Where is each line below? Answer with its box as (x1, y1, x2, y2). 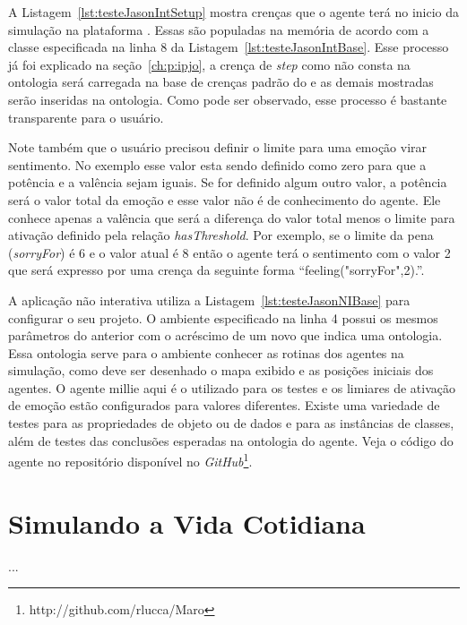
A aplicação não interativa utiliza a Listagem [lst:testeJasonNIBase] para (8, 290, 411, 309)
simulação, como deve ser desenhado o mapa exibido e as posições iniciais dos (8, 361, 434, 380)
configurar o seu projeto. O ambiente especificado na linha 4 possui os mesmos (8, 308, 438, 327)
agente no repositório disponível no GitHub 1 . (8, 449, 253, 470)
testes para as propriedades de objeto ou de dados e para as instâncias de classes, (8, 414, 454, 432)
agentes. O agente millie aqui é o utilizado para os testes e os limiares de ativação (8, 378, 455, 397)
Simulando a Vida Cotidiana (8, 504, 366, 541)
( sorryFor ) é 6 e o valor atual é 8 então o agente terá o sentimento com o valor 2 (8, 243, 451, 261)
